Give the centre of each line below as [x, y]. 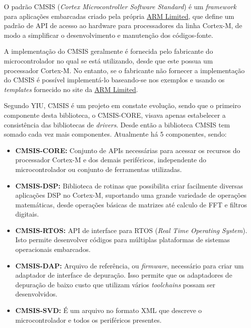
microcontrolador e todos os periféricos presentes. [88, 320]
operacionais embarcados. [53, 249]
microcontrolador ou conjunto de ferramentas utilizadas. [99, 169]
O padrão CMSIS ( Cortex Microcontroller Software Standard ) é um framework [120, 6]
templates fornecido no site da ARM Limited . [71, 89]
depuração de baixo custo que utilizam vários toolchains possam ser [115, 284]
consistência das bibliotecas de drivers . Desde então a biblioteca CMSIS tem [117, 124]
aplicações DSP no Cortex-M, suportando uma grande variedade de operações [131, 195]
